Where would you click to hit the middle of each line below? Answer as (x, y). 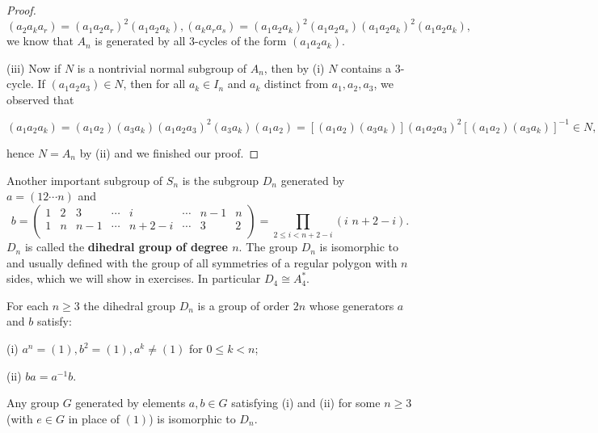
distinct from (297, 84)
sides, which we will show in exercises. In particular (134, 278)
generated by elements (131, 403)
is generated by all (140, 41)
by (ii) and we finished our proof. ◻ (169, 152)
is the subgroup (221, 180)
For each (27, 305)
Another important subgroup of (85, 180)
